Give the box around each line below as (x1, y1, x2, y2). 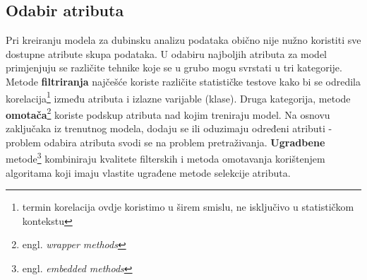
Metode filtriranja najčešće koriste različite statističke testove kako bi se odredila (6, 74, 361, 88)
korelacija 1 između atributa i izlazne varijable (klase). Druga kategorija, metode (6, 88, 351, 105)
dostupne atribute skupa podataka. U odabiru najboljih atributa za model (6, 46, 327, 61)
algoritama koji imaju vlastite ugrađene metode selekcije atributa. (6, 165, 291, 180)
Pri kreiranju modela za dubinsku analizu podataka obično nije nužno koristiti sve (6, 33, 361, 47)
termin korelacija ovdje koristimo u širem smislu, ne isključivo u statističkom (22, 199, 354, 214)
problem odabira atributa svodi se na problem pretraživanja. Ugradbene (6, 134, 325, 149)
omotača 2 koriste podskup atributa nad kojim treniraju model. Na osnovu (6, 105, 330, 122)
